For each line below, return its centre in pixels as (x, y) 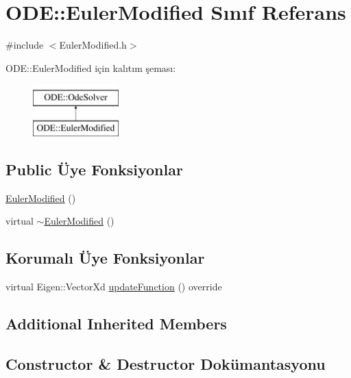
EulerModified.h (93, 45)
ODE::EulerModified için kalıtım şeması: (91, 67)
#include (25, 45)
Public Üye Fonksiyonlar (94, 169)
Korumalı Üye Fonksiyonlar (105, 258)
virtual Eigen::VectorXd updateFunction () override (114, 287)
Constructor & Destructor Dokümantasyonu (166, 363)
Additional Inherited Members (116, 324)
